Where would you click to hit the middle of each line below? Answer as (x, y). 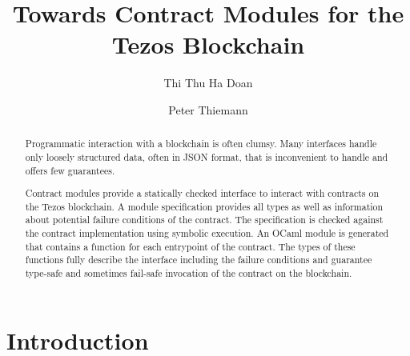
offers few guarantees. (70, 170)
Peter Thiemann (208, 109)
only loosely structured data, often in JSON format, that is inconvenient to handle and (207, 156)
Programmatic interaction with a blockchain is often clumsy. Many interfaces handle (201, 144)
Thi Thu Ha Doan (208, 83)
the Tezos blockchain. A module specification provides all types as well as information (204, 206)
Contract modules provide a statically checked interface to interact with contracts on (202, 193)
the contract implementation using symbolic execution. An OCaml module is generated (207, 233)
